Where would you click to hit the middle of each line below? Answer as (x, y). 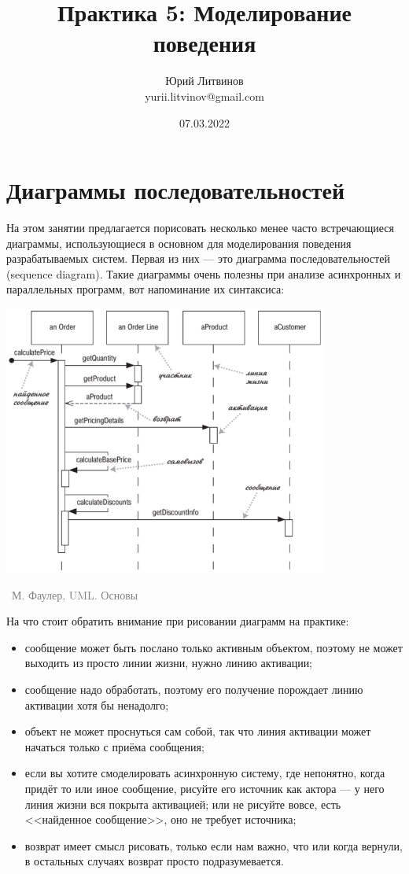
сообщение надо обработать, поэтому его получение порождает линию (194, 689)
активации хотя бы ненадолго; (97, 704)
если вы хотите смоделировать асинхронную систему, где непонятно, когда (205, 773)
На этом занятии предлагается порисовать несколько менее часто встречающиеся (200, 228)
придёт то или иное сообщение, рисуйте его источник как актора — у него (204, 788)
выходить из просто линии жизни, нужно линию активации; (169, 663)
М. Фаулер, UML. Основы (75, 594)
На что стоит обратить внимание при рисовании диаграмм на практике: (178, 621)
